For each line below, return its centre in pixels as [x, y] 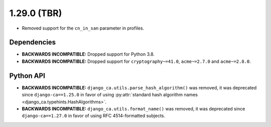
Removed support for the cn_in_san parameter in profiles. [83, 28]
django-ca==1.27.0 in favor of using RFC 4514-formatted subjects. [94, 116]
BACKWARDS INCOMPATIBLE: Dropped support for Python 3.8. [88, 54]
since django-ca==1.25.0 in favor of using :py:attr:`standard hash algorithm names [110, 95]
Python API [27, 76]
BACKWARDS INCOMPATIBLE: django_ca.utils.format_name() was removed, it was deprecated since [133, 108]
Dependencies [33, 42]
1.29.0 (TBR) [36, 13]
